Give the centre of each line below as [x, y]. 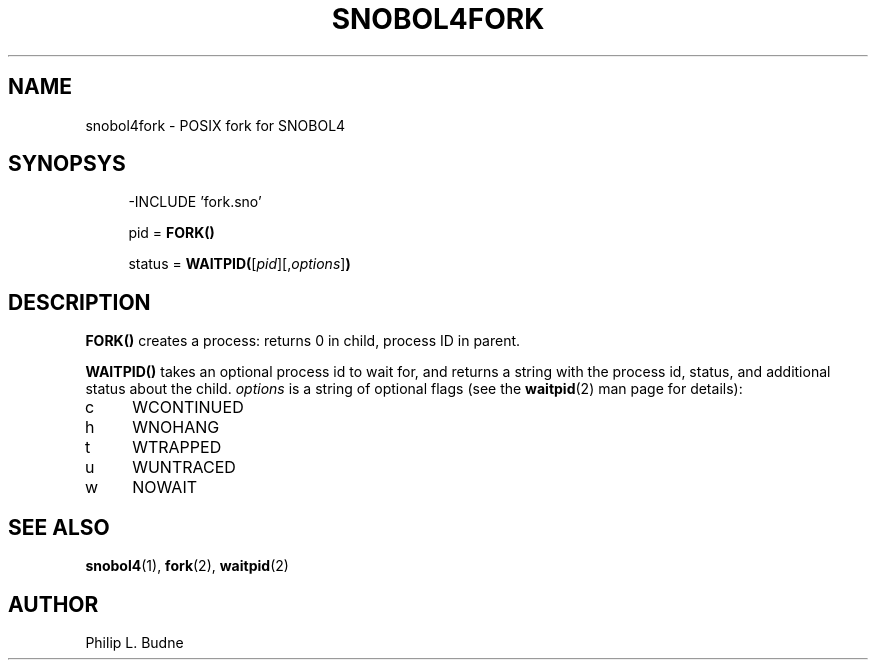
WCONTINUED [188, 407]
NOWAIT [164, 487]
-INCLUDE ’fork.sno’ [195, 202]
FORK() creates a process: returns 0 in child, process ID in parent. [303, 341]
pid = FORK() [171, 233]
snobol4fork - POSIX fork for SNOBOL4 [215, 125]
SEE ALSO [59, 527]
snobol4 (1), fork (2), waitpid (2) [187, 566]
